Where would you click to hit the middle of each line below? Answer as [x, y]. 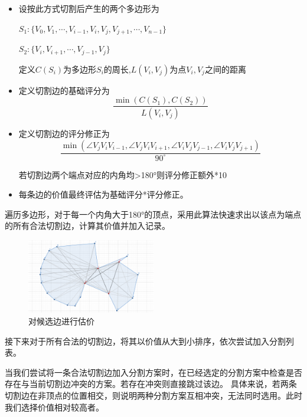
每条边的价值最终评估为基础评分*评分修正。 [103, 194]
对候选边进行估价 [61, 321]
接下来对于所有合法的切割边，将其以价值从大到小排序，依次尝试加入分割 [145, 341]
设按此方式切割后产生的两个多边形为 [89, 8]
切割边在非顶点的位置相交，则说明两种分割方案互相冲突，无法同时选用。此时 [153, 395]
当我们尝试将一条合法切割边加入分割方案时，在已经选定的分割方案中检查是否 [153, 372]
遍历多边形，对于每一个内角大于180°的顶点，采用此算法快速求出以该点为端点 [153, 214]
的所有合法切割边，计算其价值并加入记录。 [87, 226]
